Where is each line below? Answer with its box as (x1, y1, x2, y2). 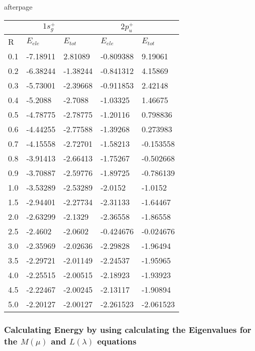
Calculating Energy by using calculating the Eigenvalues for (4, 323, 251, 336)
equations (97, 335, 137, 347)
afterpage (4, 2, 33, 12)
